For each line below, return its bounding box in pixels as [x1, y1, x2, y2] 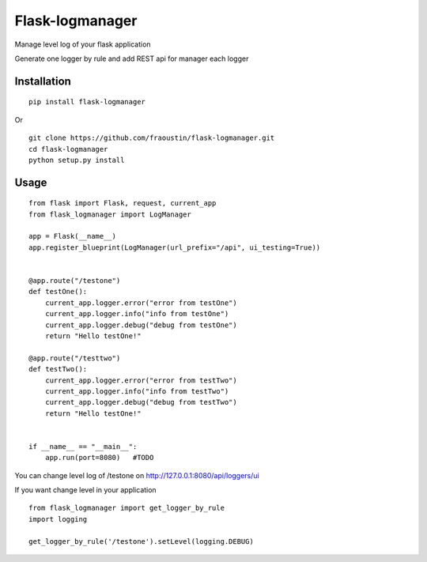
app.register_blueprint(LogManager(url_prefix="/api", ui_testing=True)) [28, 243, 321, 252]
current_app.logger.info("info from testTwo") [44, 387, 229, 395]
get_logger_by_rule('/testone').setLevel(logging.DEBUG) [28, 537, 255, 545]
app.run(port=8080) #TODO [44, 453, 154, 462]
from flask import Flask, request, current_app [28, 198, 217, 208]
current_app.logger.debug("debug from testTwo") [44, 398, 237, 407]
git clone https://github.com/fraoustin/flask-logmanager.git [28, 134, 275, 142]
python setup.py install [28, 155, 125, 164]
